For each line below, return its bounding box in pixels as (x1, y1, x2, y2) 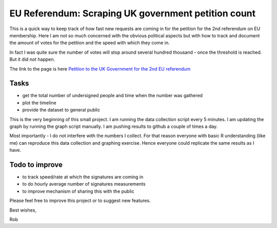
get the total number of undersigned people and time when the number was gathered (22, 93, 203, 99)
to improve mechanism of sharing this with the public (22, 188, 134, 194)
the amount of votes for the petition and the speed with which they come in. (9, 40, 170, 46)
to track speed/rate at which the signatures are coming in (22, 174, 144, 180)
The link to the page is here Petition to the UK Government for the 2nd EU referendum (9, 65, 191, 72)
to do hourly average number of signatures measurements (22, 181, 146, 187)
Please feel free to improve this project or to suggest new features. (9, 197, 151, 204)
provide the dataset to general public (22, 107, 101, 113)
